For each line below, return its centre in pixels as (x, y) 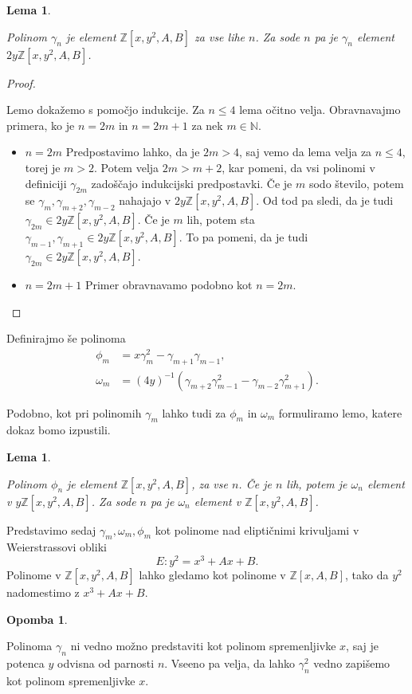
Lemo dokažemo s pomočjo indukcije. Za (106, 110)
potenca (26, 663)
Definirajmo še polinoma (66, 338)
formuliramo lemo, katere (340, 412)
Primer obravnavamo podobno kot (169, 284)
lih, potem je (317, 483)
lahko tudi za (194, 412)
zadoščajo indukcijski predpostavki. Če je (192, 183)
